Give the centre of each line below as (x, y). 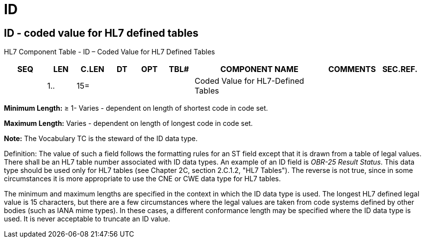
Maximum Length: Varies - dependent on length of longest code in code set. (128, 123)
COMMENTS (352, 69)
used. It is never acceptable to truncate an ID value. (87, 219)
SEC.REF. (400, 69)
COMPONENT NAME (259, 69)
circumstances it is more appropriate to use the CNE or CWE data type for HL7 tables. (142, 179)
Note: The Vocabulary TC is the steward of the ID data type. (101, 139)
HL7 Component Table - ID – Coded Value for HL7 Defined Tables (110, 52)
